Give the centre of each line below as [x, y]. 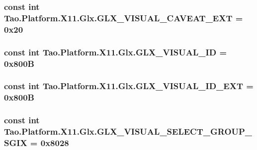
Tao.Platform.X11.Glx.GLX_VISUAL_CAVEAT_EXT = [124, 18]
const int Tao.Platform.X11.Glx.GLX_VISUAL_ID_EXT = [129, 86]
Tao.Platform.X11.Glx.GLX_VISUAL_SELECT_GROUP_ [128, 131]
